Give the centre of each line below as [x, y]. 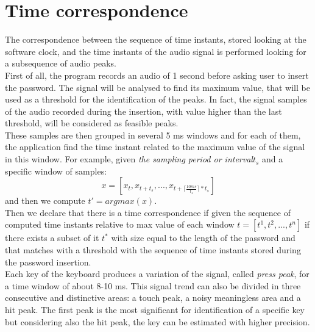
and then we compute [45, 200]
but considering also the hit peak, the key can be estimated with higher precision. [157, 321]
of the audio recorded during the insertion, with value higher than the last [143, 111]
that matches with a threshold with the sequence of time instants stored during [153, 250]
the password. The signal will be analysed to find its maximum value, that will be [157, 87]
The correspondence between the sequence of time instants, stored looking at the [156, 39]
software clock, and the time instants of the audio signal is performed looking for [156, 51]
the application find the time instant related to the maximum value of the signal [155, 147]
